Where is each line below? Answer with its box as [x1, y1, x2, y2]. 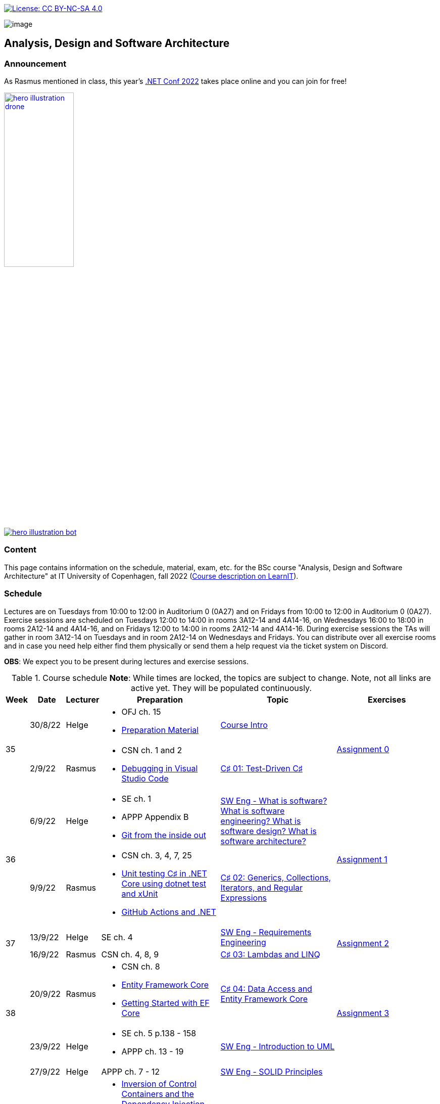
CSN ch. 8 [121, 961, 160, 972]
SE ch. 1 [121, 793, 152, 804]
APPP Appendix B [121, 811, 189, 822]
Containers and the [121, 1088, 194, 1099]
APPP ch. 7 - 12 [101, 1066, 160, 1077]
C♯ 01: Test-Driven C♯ [220, 763, 303, 773]
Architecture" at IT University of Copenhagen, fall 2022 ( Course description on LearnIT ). [4, 571, 299, 580]
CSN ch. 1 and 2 [121, 745, 182, 755]
